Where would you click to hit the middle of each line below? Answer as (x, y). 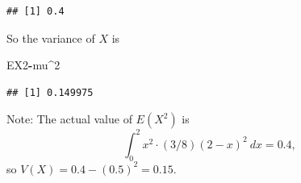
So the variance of (51, 37)
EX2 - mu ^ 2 (33, 65)
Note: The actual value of (69, 119)
